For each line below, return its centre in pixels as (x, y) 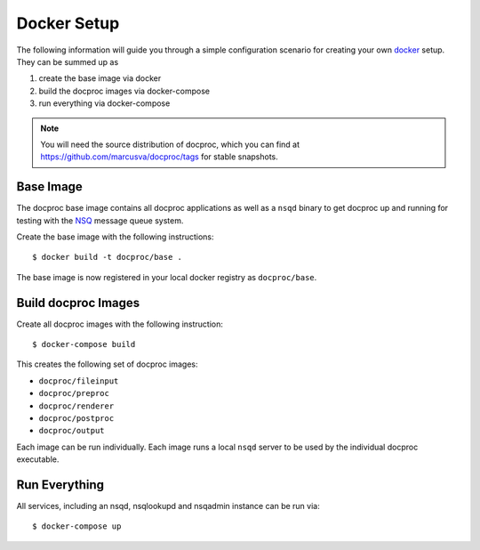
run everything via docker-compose (104, 103)
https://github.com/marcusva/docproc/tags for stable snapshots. (160, 157)
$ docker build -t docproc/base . (107, 257)
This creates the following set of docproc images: (108, 364)
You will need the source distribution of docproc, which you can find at (170, 144)
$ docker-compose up (77, 526)
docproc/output (72, 431)
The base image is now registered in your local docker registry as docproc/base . (167, 277)
